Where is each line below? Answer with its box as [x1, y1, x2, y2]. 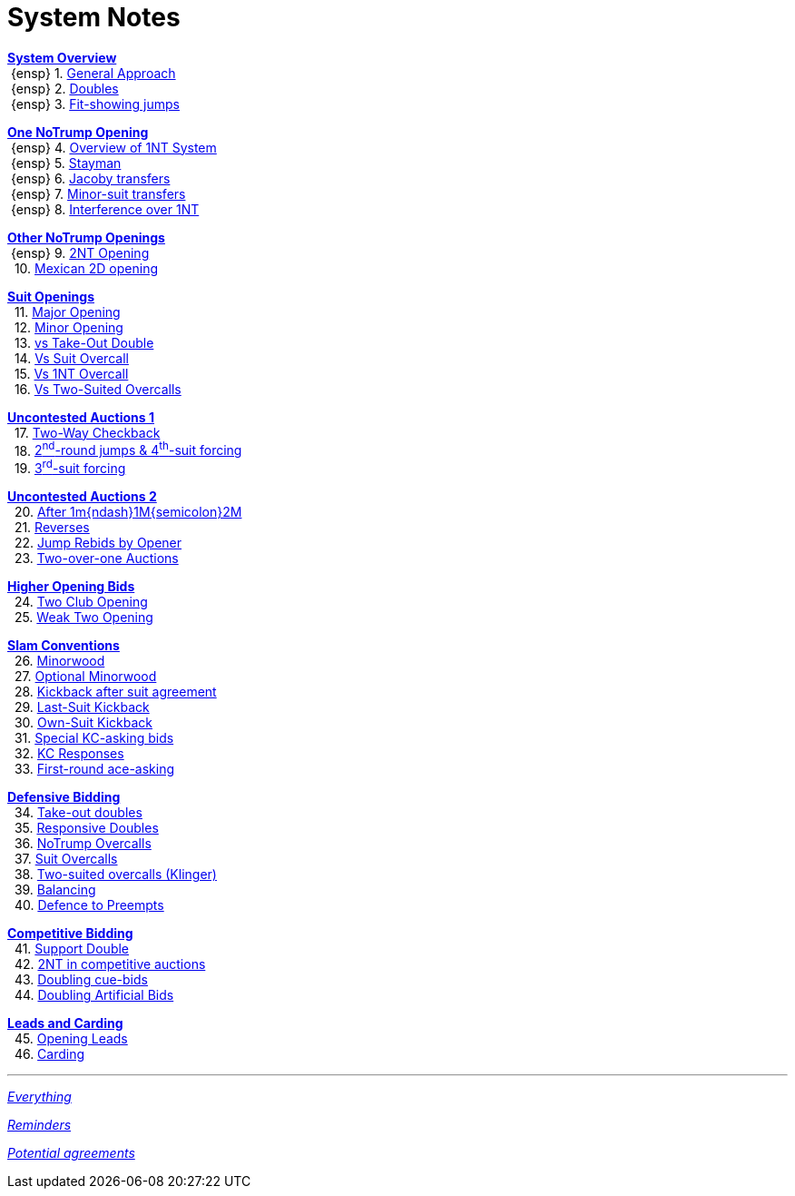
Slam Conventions [7, 638, 120, 654]
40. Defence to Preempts [14, 897, 164, 914]
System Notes [7, 2, 181, 33]
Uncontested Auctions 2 [7, 489, 157, 505]
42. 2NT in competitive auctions [14, 956, 206, 973]
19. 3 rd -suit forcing [14, 458, 126, 477]
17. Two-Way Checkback [14, 424, 161, 440]
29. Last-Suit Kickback [14, 699, 150, 716]
